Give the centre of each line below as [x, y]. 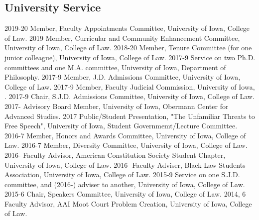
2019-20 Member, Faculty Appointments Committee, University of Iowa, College [127, 28]
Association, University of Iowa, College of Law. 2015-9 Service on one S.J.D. [122, 174]
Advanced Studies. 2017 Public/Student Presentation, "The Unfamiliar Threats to [130, 116]
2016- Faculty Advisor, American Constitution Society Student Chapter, [115, 155]
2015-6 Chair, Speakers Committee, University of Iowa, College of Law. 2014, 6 [125, 194]
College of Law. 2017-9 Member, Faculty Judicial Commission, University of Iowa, [130, 86]
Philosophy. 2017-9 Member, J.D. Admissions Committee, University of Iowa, [123, 77]
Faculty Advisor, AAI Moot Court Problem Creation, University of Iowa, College [128, 203]
